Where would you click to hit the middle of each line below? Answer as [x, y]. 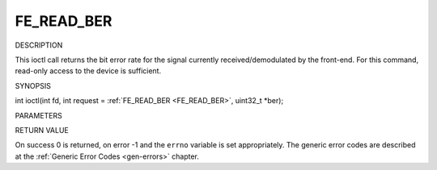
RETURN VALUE [42, 130]
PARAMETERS [38, 115]
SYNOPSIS [33, 85]
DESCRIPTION [39, 45]
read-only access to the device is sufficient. [88, 71]
